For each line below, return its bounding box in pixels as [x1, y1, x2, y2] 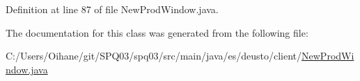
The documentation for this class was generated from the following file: [6, 25, 308, 39]
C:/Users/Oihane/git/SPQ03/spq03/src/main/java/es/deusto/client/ [6, 48, 302, 63]
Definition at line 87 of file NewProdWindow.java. [6, 2, 219, 16]
